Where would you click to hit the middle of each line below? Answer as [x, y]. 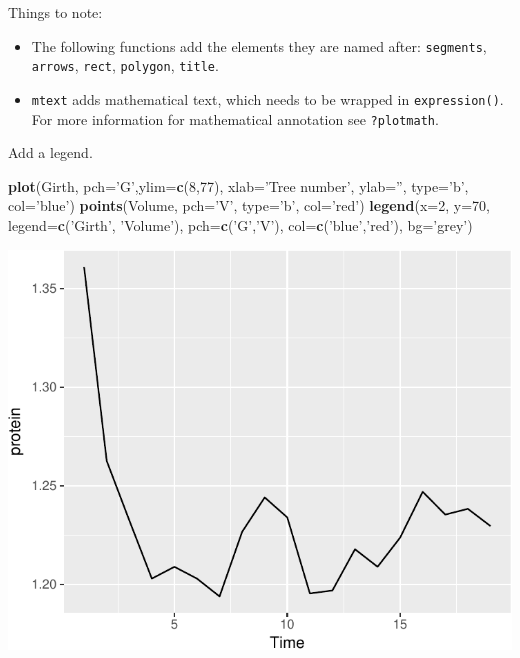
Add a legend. [50, 152]
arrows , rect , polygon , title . [125, 65]
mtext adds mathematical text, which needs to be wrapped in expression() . [267, 98]
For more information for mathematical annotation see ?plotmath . [235, 118]
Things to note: [55, 12]
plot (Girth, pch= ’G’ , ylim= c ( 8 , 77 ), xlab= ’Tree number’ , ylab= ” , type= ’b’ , [238, 185]
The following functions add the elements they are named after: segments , [259, 45]
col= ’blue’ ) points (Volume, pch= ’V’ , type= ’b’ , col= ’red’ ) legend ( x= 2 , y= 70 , [249, 205]
